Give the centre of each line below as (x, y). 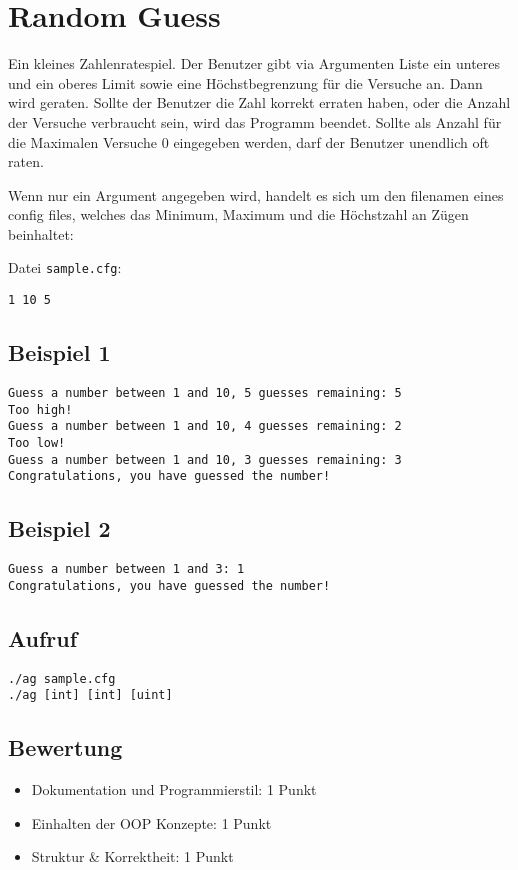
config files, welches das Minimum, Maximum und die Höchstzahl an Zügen (238, 214)
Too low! (37, 442)
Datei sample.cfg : (65, 267)
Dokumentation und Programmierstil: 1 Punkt (174, 789)
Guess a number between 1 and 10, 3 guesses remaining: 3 (205, 459)
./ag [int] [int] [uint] (90, 695)
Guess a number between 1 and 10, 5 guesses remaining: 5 (205, 392)
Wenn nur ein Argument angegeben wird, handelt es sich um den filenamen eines (256, 194)
